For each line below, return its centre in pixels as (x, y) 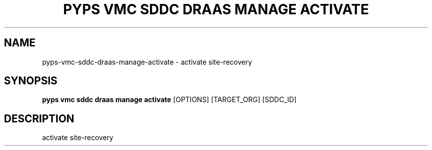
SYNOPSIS (31, 81)
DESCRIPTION (39, 118)
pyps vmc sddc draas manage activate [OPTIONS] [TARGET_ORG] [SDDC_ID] (169, 100)
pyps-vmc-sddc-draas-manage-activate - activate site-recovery (147, 62)
